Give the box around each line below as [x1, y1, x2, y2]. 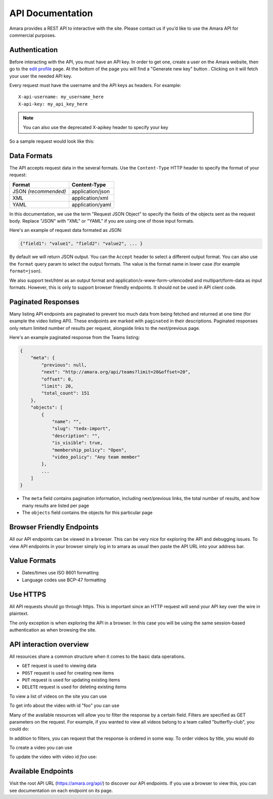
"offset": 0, [41, 376, 74, 382]
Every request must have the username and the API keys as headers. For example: [9, 82, 181, 89]
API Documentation [9, 8, 93, 19]
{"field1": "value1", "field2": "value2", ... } [20, 241, 143, 246]
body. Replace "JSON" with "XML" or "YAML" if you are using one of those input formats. [9, 218, 195, 224]
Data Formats [9, 151, 53, 160]
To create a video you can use [9, 744, 73, 751]
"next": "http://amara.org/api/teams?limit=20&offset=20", [41, 369, 191, 375]
